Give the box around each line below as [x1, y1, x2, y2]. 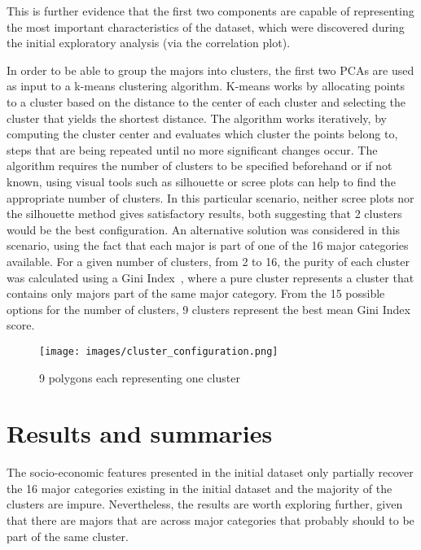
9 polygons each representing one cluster [39, 369, 240, 386]
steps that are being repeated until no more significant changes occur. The [7, 141, 378, 158]
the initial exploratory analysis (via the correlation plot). [7, 34, 291, 51]
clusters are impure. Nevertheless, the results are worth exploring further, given [7, 495, 403, 513]
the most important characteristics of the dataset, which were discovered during [7, 18, 405, 35]
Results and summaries [7, 417, 273, 450]
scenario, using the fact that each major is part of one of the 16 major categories [7, 237, 409, 254]
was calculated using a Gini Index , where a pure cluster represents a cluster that [7, 268, 414, 286]
